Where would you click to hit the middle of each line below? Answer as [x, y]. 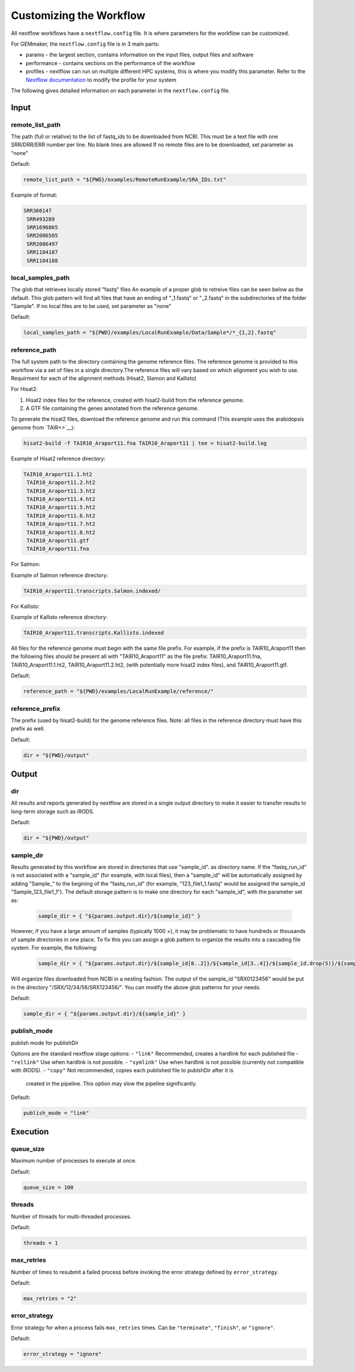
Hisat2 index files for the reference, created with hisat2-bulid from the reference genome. [135, 400]
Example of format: [34, 195]
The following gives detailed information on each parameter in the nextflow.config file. [120, 90]
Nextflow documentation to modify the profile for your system [101, 79]
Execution [30, 1132]
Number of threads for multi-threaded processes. [71, 1216]
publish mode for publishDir [45, 1043]
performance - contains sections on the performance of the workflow [110, 63]
